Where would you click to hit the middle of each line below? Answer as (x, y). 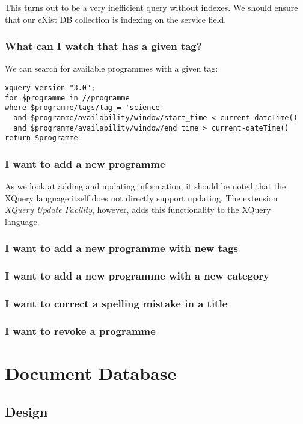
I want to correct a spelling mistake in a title (116, 303)
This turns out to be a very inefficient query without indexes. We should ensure (151, 7)
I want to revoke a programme (80, 330)
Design (26, 411)
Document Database (91, 373)
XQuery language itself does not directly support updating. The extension (141, 198)
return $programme (41, 138)
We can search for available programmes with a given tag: (112, 68)
